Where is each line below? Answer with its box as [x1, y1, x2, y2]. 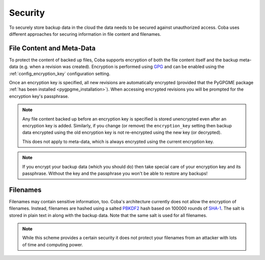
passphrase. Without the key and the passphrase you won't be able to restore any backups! [22, 170, 208, 176]
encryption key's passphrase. [9, 93, 69, 99]
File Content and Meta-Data [9, 44, 96, 52]
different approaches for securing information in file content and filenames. [9, 31, 161, 37]
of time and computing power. [22, 241, 83, 247]
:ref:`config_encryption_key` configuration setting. [9, 71, 110, 76]
